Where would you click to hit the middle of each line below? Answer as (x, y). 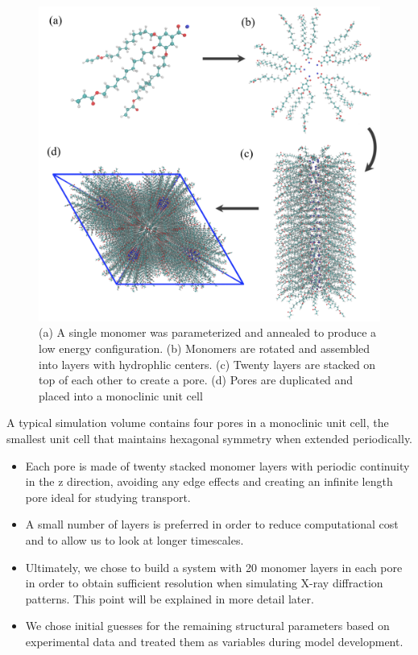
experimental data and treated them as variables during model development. (214, 641)
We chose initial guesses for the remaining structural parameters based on (207, 626)
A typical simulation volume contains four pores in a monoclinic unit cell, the (198, 423)
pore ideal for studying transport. (108, 497)
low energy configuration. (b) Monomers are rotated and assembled (205, 348)
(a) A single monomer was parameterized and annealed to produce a (208, 332)
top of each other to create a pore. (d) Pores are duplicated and (196, 380)
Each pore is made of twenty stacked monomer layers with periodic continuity (217, 465)
